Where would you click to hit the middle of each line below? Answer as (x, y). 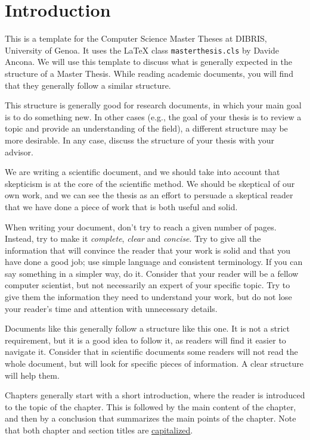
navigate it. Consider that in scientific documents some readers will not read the (151, 352)
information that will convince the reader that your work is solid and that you (148, 250)
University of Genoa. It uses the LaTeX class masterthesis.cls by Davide (142, 50)
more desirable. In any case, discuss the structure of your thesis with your (139, 140)
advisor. (19, 152)
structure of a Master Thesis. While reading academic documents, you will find (149, 73)
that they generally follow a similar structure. (88, 85)
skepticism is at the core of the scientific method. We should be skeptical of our (150, 183)
